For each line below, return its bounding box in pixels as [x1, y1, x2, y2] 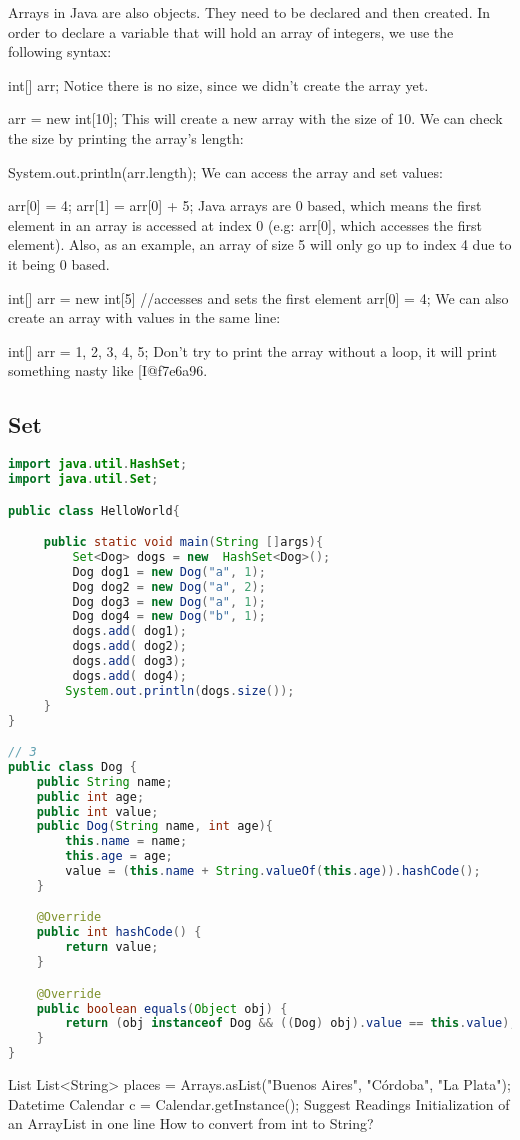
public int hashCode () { [36, 925, 202, 940]
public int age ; [36, 789, 145, 804]
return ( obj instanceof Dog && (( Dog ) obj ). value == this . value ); [65, 1016, 517, 1031]
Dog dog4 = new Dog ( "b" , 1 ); [72, 609, 266, 624]
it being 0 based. [8, 253, 110, 274]
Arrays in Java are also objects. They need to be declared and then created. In [8, 2, 491, 22]
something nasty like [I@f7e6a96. [8, 360, 208, 381]
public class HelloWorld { [8, 503, 180, 518]
